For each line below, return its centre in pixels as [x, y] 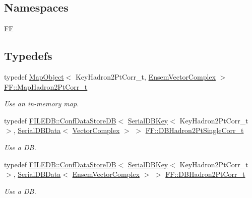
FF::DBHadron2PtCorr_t [205, 174]
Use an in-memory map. [42, 104]
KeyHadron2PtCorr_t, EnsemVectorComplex [145, 77]
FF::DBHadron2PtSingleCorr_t [195, 130]
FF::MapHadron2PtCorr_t [46, 86]
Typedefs [28, 56]
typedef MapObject [34, 77]
